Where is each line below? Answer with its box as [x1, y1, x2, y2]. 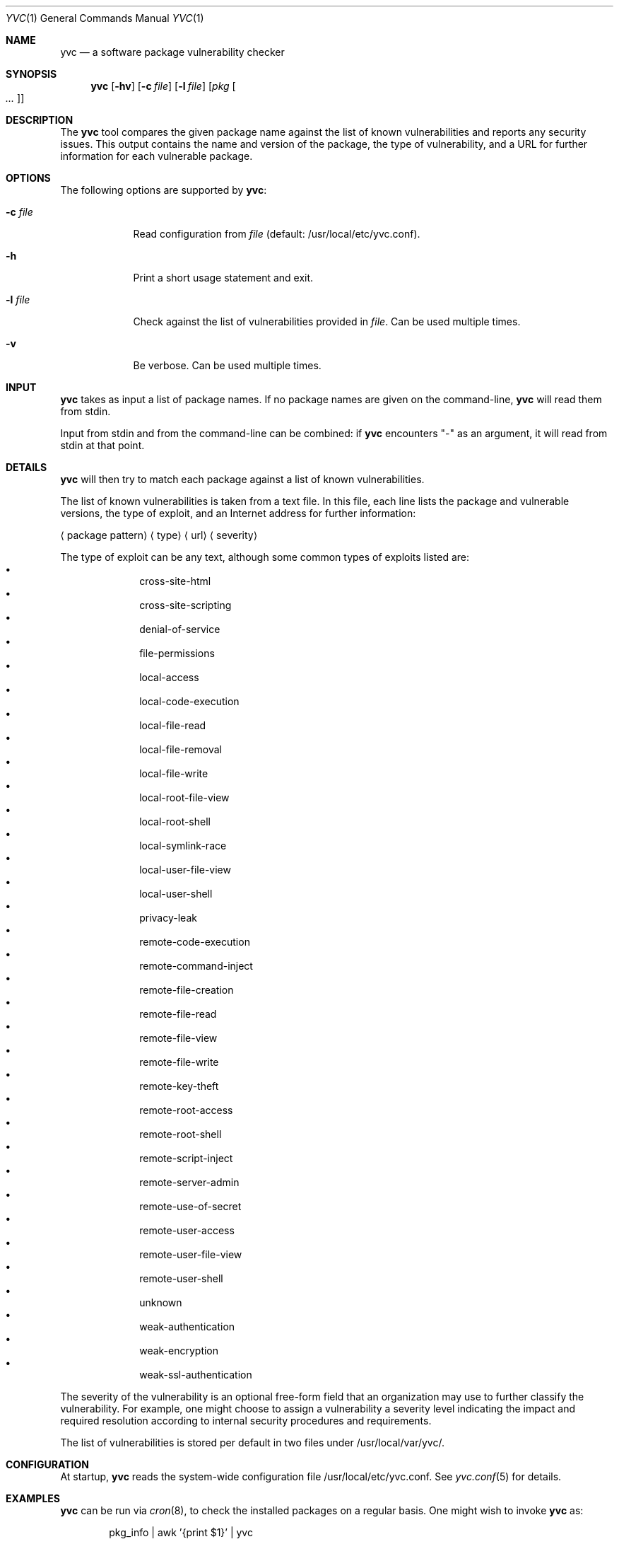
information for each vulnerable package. [60, 150, 253, 162]
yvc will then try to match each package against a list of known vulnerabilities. [60, 473, 425, 485]
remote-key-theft [139, 1080, 219, 1092]
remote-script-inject [139, 1152, 233, 1164]
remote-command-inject [139, 960, 253, 972]
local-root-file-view [139, 791, 230, 803]
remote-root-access [139, 1104, 233, 1116]
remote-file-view [139, 1032, 218, 1044]
